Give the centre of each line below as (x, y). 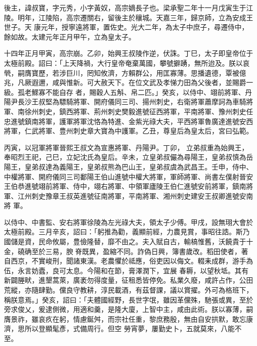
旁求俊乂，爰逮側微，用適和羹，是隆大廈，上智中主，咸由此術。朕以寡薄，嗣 (128, 309)
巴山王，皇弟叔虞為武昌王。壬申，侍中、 (187, 166)
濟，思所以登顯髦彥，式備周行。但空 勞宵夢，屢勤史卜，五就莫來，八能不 (123, 328)
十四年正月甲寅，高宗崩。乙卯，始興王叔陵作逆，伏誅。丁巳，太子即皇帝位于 (128, 53)
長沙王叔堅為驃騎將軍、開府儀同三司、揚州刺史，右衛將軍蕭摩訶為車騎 (132, 102)
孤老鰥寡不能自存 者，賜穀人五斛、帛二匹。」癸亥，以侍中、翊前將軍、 (131, 92)
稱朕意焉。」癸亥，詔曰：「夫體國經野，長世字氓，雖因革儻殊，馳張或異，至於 (128, 299)
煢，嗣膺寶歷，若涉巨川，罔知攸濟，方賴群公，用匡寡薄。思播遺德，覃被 (122, 72)
